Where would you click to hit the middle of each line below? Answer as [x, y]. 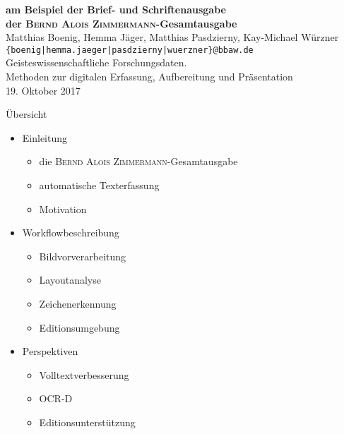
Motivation [63, 209]
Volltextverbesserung [84, 374]
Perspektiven [50, 351]
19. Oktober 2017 [43, 90]
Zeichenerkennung [78, 303]
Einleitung [45, 137]
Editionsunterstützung [87, 422]
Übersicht [26, 114]
